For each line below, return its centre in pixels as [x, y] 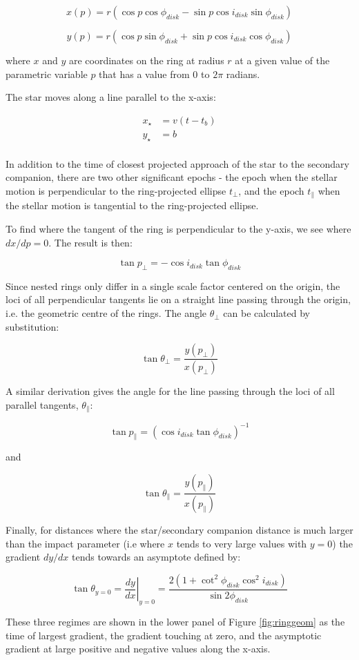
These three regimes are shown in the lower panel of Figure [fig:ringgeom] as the [175, 621]
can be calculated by [266, 313]
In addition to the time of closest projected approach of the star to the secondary [177, 163]
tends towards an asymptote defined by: [156, 557]
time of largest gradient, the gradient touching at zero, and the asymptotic [164, 635]
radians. [243, 74]
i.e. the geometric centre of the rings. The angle [106, 313]
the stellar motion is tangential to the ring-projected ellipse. [132, 205]
